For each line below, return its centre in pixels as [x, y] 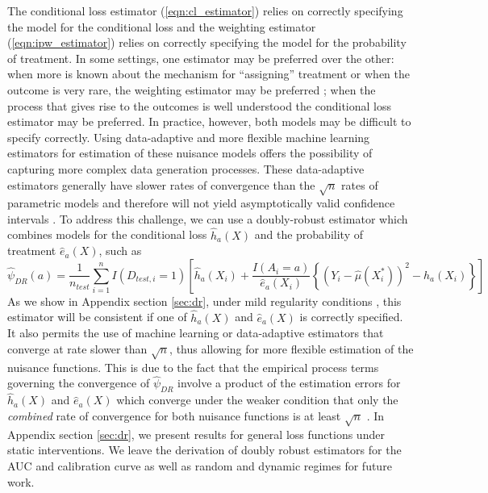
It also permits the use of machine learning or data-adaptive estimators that [196, 333]
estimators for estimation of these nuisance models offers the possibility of [190, 153]
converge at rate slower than [77, 348]
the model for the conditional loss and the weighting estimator [162, 26]
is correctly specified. [351, 317]
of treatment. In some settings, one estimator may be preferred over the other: [201, 58]
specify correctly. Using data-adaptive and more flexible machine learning [189, 137]
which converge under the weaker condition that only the [257, 400]
